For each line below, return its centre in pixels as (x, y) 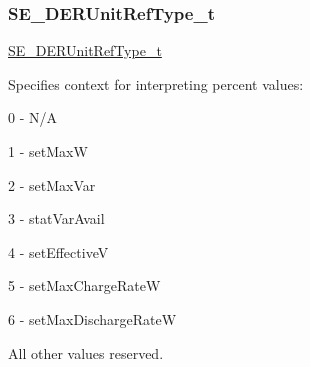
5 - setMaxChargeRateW (84, 285)
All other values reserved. (86, 352)
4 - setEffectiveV (58, 251)
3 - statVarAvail (56, 218)
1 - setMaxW (48, 151)
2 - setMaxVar (52, 184)
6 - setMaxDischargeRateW (92, 318)
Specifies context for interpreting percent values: (156, 83)
